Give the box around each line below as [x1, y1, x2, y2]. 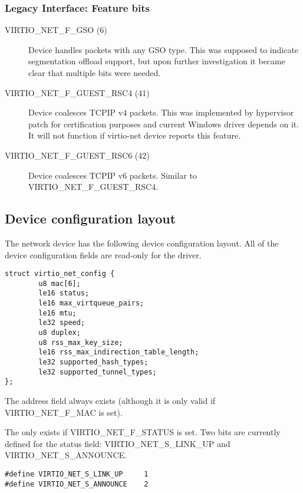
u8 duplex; [38, 328, 81, 337]
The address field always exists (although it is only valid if [5, 395, 216, 407]
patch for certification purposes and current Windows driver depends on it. [28, 117, 299, 130]
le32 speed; [38, 318, 85, 327]
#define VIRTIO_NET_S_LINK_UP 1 [5, 469, 149, 478]
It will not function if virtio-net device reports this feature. [28, 129, 241, 142]
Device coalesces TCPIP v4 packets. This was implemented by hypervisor [28, 106, 294, 119]
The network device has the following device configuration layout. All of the [5, 236, 279, 249]
